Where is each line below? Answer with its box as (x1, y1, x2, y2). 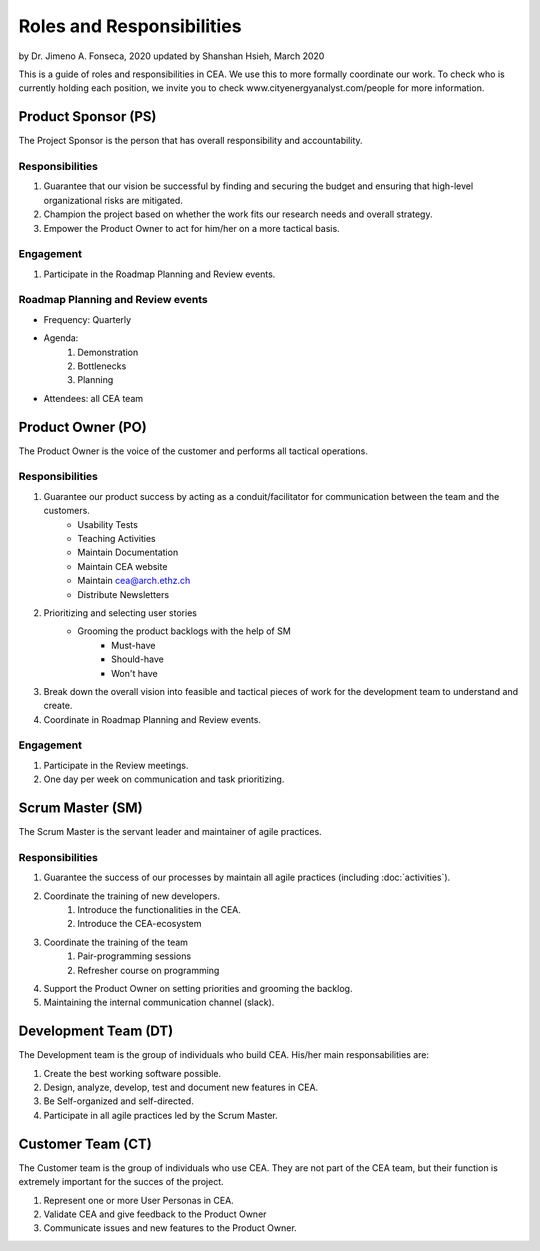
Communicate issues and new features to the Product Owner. (43, 1222, 297, 1234)
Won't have (111, 667, 159, 679)
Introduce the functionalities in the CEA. (77, 904, 242, 916)
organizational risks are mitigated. (43, 194, 184, 206)
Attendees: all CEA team (43, 392, 144, 404)
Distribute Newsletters (77, 588, 170, 600)
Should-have (111, 653, 165, 665)
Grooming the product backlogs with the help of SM (77, 625, 292, 637)
